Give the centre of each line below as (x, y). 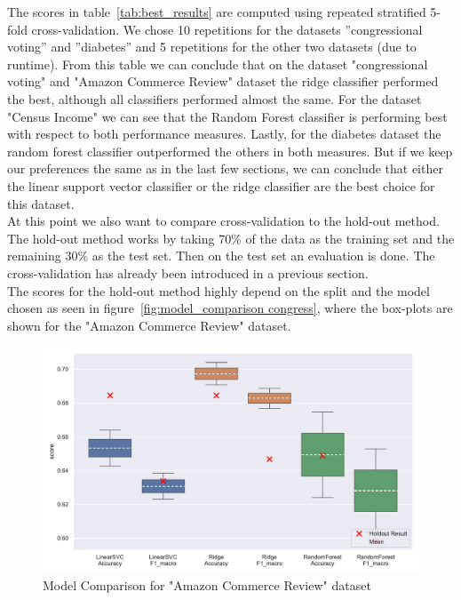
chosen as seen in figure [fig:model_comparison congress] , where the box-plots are (230, 308)
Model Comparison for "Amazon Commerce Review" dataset (207, 585)
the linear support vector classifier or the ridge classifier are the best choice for (221, 185)
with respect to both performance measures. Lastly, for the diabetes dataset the (224, 134)
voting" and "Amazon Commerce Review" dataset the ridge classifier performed (223, 81)
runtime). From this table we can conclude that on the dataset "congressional (218, 64)
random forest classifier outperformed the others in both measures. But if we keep (230, 151)
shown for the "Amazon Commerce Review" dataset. (149, 325)
